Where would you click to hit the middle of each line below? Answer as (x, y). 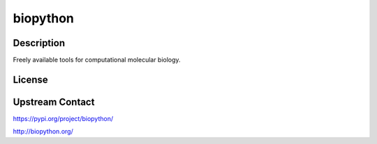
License (30, 79)
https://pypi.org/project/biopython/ (63, 118)
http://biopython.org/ (43, 131)
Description (39, 43)
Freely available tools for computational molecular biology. (97, 60)
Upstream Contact (54, 102)
